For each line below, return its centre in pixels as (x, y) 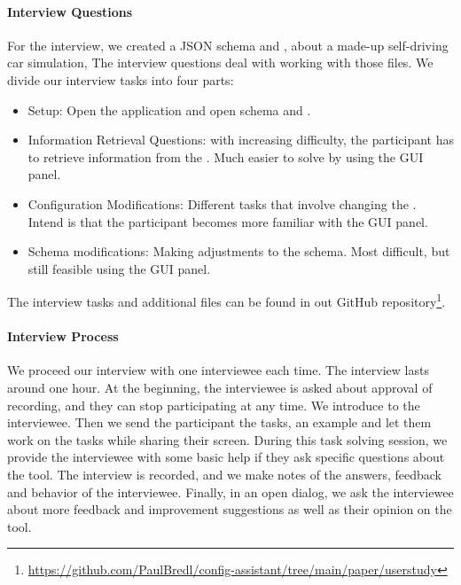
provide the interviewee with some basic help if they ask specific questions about (226, 457)
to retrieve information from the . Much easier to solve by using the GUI (226, 156)
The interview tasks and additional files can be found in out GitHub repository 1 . (227, 300)
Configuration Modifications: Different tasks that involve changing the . (222, 203)
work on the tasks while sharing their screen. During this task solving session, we (227, 439)
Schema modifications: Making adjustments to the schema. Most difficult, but (239, 251)
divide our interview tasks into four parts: (121, 79)
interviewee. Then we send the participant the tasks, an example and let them (219, 422)
